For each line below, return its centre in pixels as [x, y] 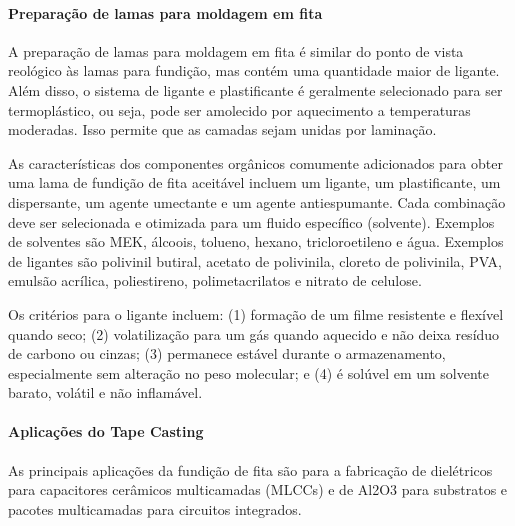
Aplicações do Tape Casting [106, 431]
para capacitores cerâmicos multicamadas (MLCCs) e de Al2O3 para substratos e [258, 489]
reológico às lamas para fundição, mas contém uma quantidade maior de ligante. [254, 70]
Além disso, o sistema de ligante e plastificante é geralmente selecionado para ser [255, 89]
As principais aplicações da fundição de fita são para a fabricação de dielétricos [250, 469]
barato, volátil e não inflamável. [105, 392]
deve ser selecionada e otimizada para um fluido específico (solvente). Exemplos [251, 221]
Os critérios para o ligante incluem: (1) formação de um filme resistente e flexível [256, 313]
